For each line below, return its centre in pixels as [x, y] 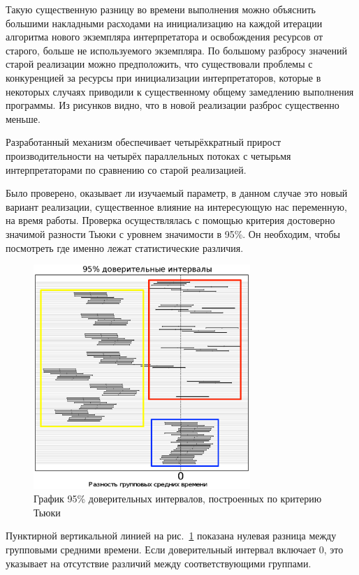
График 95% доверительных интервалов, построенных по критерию [178, 499]
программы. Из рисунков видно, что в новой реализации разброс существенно [173, 105]
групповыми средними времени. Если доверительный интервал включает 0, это [175, 549]
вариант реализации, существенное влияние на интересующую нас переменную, [176, 206]
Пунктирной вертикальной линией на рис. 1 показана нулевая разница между [171, 536]
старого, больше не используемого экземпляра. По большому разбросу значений [176, 50]
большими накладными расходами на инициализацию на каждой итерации [164, 23]
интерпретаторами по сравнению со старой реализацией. [126, 169]
